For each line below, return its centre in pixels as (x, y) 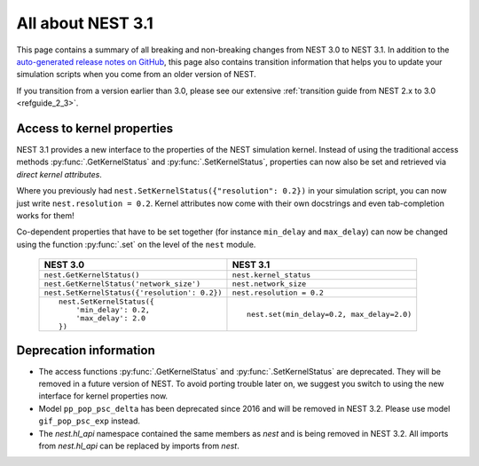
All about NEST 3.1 (85, 23)
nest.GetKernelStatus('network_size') (122, 284)
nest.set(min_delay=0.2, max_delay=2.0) (330, 314)
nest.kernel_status (271, 275)
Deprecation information (86, 350)
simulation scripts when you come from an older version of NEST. (136, 75)
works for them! (45, 215)
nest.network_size (269, 284)
